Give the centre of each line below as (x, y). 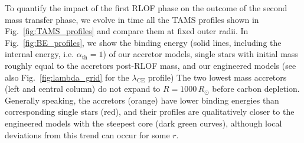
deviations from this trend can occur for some (87, 134)
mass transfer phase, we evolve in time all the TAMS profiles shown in (132, 19)
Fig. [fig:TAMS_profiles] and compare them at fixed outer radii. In (127, 31)
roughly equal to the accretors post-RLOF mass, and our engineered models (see (151, 65)
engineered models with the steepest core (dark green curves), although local (143, 123)
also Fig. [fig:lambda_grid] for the (67, 77)
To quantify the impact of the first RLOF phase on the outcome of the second (146, 8)
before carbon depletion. (256, 89)
